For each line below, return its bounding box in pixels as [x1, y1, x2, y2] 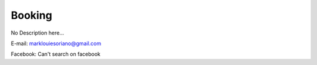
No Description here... [11, 29, 65, 36]
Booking [11, 9, 52, 22]
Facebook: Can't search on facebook [11, 50, 101, 58]
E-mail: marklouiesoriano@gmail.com [11, 40, 102, 47]
